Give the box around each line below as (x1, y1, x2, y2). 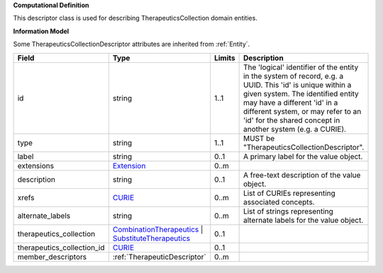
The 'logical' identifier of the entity (243, 62, 359, 72)
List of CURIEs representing (243, 188, 336, 198)
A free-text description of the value (243, 170, 361, 180)
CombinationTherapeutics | (112, 224, 204, 234)
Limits (213, 53, 235, 63)
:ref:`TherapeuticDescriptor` (112, 252, 206, 262)
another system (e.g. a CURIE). (243, 124, 347, 134)
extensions (17, 161, 55, 170)
